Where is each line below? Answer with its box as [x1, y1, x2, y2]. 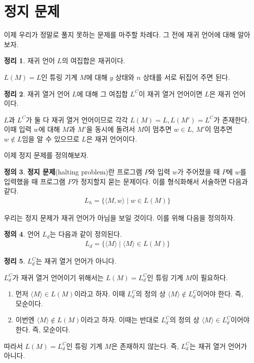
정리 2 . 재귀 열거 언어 [4, 88, 70, 98]
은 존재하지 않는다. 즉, [111, 340, 179, 351]
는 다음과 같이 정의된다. [50, 229, 122, 239]
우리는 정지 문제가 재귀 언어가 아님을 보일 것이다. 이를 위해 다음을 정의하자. [4, 212, 235, 222]
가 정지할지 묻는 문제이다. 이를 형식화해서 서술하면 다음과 [72, 176, 248, 186]
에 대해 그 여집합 [76, 88, 128, 98]
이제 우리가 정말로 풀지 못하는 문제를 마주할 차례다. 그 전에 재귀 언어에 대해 [4, 29, 235, 40]
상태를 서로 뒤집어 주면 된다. [143, 72, 230, 82]
